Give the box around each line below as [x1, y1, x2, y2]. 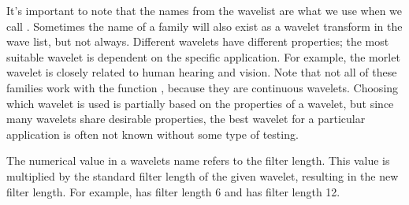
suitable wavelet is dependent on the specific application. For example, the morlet [6, 48, 400, 65]
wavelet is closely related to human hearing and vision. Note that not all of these [6, 64, 397, 80]
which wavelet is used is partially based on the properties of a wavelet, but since [6, 95, 394, 111]
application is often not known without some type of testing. [6, 125, 299, 142]
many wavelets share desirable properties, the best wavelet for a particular [6, 110, 366, 127]
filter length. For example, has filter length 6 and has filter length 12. [6, 183, 340, 199]
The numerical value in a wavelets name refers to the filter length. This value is [6, 152, 390, 169]
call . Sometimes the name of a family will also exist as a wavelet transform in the [6, 17, 403, 34]
